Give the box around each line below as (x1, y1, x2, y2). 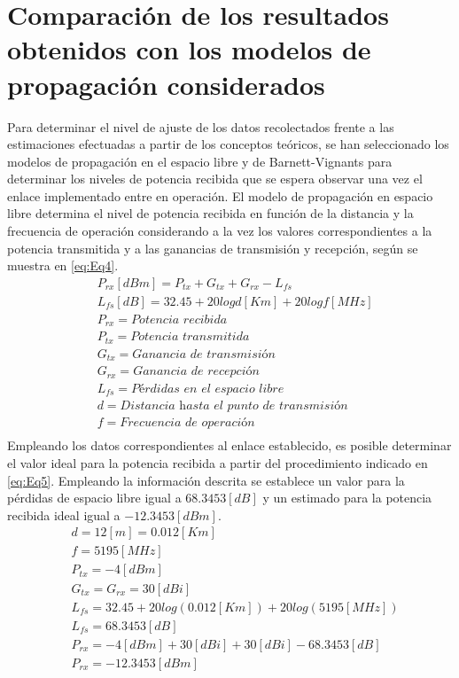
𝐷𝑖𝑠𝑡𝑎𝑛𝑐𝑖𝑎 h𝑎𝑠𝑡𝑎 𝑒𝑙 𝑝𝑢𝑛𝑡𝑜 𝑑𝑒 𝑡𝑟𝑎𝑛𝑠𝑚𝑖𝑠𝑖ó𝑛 (120, 400, 348, 413)
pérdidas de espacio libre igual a (7, 488, 182, 507)
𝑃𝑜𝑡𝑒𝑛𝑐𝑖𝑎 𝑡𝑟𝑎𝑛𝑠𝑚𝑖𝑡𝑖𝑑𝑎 (130, 331, 250, 344)
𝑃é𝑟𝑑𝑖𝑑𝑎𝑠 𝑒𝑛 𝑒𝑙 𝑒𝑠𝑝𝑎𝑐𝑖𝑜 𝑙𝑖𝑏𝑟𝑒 (131, 382, 284, 395)
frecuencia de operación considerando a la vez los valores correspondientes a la (7, 222, 432, 240)
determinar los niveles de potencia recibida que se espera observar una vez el (7, 169, 423, 188)
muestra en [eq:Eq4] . (7, 256, 119, 275)
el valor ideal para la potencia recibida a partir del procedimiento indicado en (7, 454, 428, 472)
